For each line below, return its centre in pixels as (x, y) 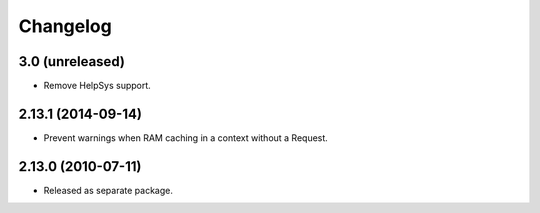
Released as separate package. (108, 190)
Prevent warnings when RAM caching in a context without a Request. (186, 137)
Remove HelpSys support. (97, 86)
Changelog (65, 26)
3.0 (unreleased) (71, 61)
